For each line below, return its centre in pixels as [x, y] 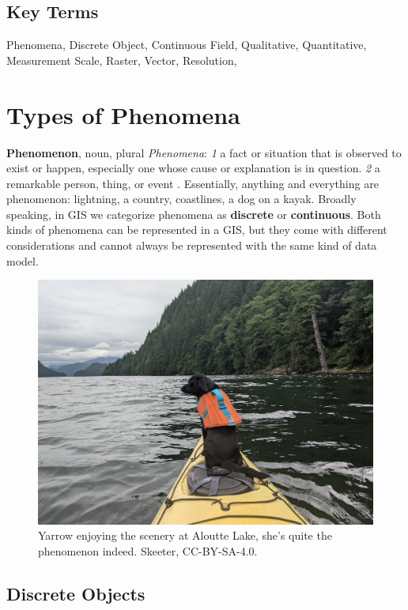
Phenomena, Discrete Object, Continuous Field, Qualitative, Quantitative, [187, 45]
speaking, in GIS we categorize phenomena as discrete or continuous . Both [194, 214]
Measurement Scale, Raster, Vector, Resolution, [122, 60]
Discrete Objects [76, 593]
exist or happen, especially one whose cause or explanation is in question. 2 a [193, 168]
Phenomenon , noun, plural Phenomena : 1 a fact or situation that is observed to [204, 152]
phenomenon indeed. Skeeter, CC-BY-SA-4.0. [148, 550]
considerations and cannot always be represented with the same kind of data [192, 245]
